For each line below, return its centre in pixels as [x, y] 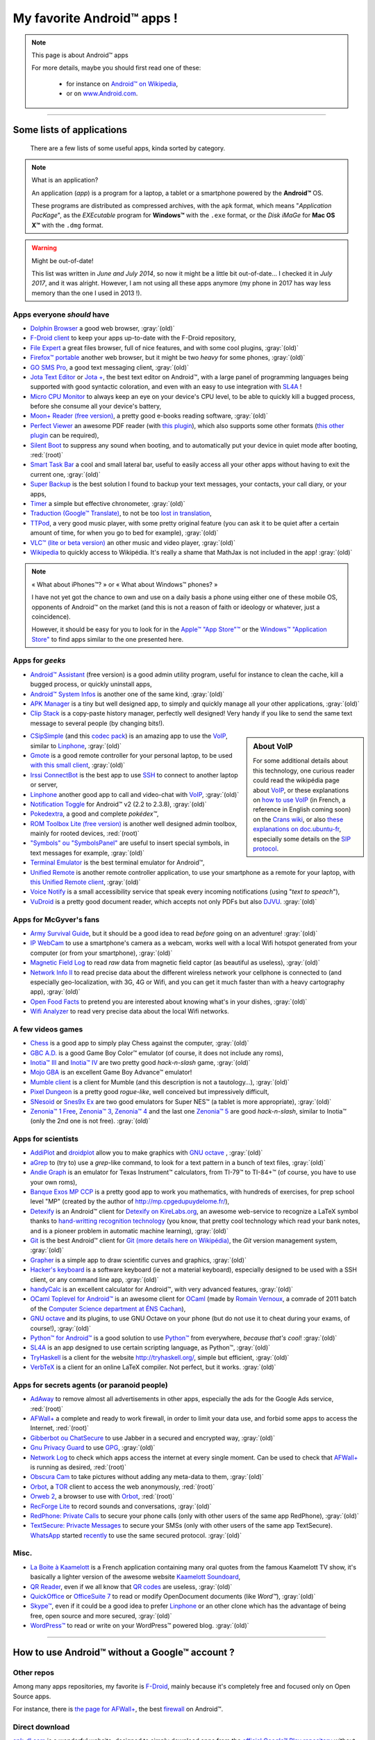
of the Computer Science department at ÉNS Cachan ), [108, 1308]
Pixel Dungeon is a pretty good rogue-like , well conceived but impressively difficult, [150, 1092]
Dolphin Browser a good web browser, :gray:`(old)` [102, 328]
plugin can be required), [65, 436]
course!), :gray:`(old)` [61, 1328]
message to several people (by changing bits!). [97, 723]
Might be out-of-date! [62, 260]
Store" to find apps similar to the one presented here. [108, 639]
